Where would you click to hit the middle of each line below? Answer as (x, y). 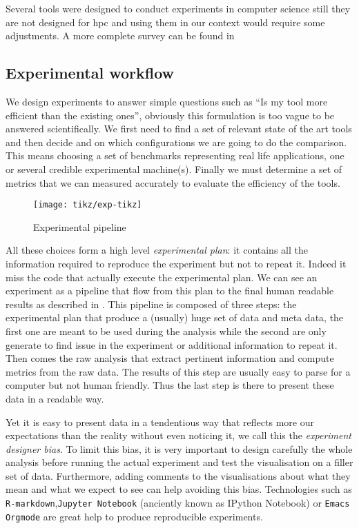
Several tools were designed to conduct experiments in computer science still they (178, 8)
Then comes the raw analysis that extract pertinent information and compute (170, 358)
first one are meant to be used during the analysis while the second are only (166, 331)
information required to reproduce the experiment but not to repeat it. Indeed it (176, 263)
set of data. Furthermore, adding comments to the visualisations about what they (178, 475)
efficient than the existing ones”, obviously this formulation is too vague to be (170, 115)
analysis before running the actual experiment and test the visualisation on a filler (179, 462)
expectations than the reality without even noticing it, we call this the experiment (179, 435)
